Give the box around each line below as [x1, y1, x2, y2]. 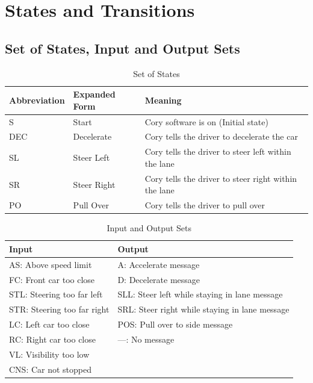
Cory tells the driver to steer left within [144, 145, 291, 158]
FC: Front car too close [9, 273, 95, 285]
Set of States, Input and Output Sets [5, 39, 240, 57]
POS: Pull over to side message [117, 318, 233, 331]
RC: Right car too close [9, 332, 96, 345]
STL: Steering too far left [9, 288, 103, 300]
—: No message [117, 332, 175, 345]
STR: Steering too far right [9, 303, 110, 316]
